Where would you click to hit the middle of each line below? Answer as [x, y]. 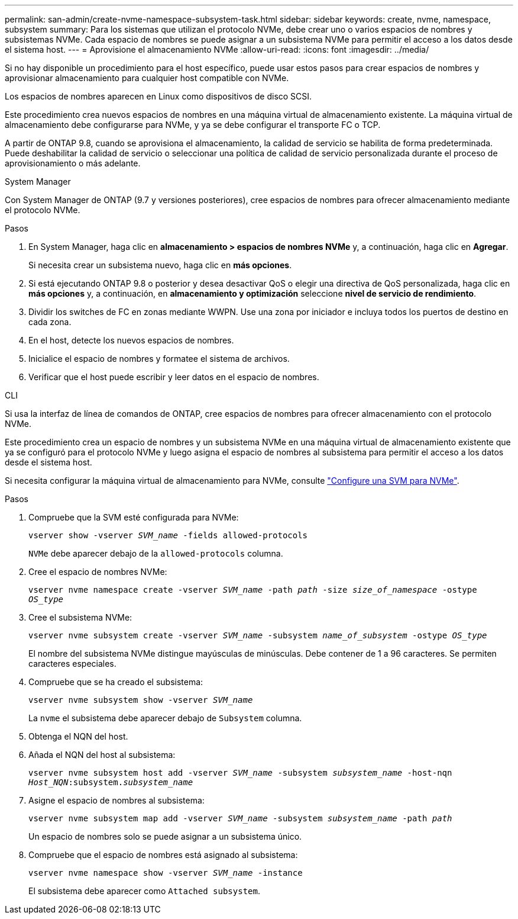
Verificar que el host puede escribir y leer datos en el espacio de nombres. [174, 377]
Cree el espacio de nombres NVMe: [98, 572]
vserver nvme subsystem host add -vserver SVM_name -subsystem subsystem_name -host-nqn [240, 773]
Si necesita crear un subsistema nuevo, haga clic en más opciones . [160, 265]
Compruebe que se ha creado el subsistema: [116, 682]
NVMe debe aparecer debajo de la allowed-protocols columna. [156, 553]
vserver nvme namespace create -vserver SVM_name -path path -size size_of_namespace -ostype [253, 590]
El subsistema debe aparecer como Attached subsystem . [144, 891]
